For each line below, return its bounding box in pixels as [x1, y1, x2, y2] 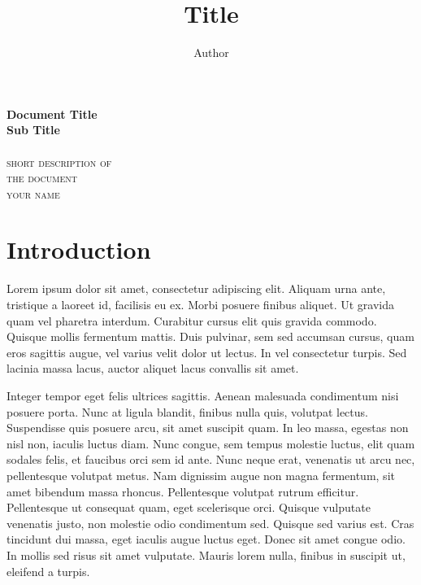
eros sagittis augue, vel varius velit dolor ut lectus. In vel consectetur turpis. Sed [7, 343, 407, 360]
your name [7, 185, 60, 202]
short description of [7, 153, 112, 170]
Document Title [7, 105, 98, 122]
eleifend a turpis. [7, 562, 90, 579]
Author [193, 44, 229, 61]
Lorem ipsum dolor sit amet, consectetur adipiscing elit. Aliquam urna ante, [7, 280, 386, 297]
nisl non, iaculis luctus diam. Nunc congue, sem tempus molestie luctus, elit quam [7, 434, 415, 452]
